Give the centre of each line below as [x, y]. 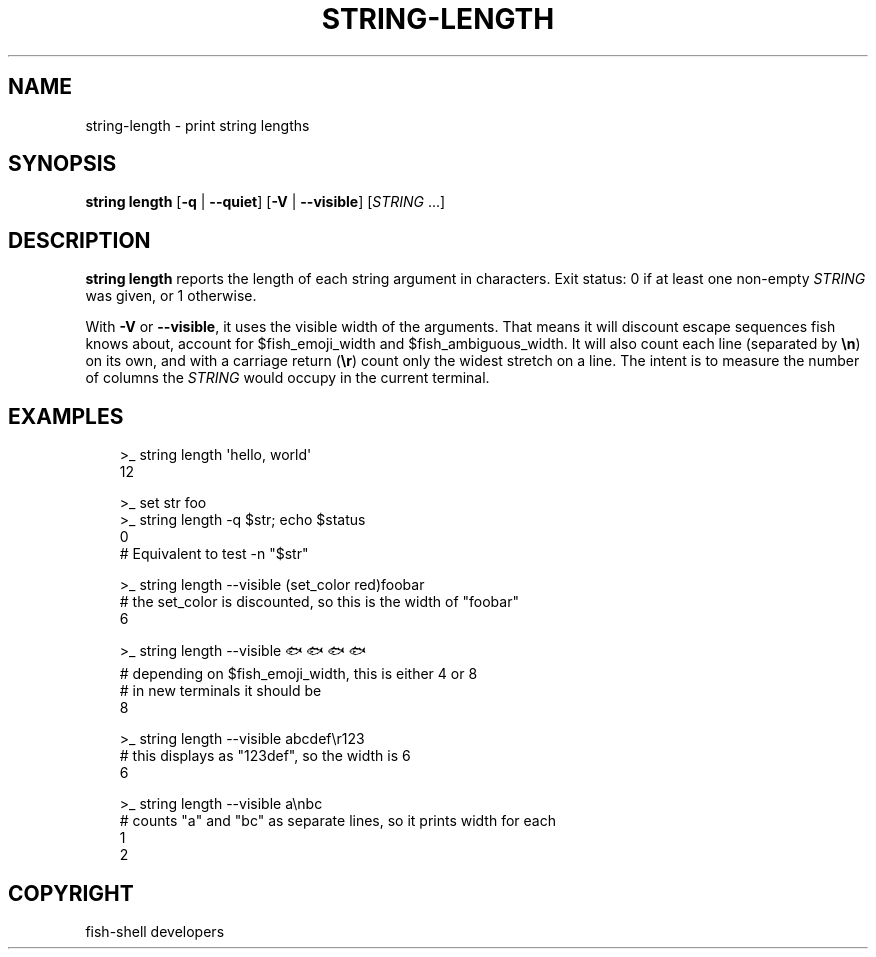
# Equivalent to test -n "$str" [214, 554]
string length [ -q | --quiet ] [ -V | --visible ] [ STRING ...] [265, 202]
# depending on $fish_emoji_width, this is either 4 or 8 [298, 674]
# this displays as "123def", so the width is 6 [265, 756]
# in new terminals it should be [220, 691]
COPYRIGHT [71, 893]
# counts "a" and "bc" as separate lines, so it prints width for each [337, 821]
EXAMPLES [66, 416]
